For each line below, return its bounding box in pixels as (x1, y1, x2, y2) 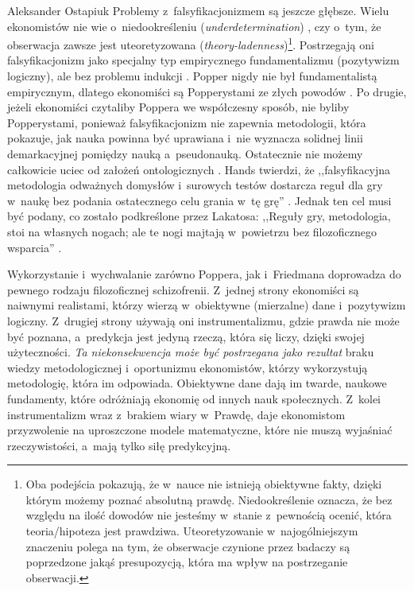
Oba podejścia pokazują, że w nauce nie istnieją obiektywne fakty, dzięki (25, 476, 382, 492)
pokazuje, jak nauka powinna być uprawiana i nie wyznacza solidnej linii (7, 130, 363, 146)
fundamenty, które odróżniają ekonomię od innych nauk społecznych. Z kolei (7, 390, 381, 406)
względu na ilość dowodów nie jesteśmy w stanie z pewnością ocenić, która (25, 507, 392, 523)
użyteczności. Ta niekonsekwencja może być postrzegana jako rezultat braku (7, 344, 374, 360)
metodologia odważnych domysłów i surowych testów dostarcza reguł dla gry (7, 177, 383, 193)
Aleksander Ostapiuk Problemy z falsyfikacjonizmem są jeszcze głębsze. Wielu (7, 2, 389, 18)
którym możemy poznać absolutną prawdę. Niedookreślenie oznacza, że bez (25, 491, 393, 507)
